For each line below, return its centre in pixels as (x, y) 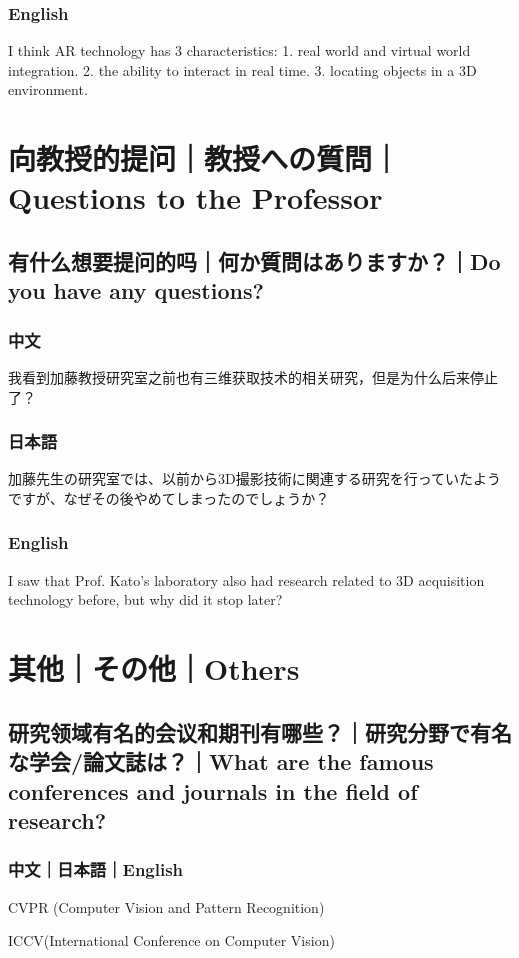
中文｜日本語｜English (96, 869)
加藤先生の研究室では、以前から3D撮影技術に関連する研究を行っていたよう (254, 478)
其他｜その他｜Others (154, 668)
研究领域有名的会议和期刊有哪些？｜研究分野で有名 (260, 731)
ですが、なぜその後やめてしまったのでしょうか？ (169, 497)
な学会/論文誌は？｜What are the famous (221, 761)
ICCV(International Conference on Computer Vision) (171, 940)
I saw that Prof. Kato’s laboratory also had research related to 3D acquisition (246, 579)
